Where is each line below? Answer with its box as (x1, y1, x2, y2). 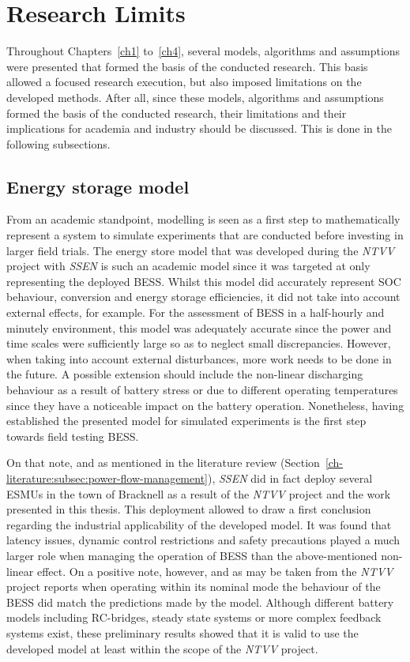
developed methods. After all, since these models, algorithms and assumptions (6, 88, 384, 105)
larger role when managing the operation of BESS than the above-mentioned (6, 547, 378, 563)
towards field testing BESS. (6, 427, 139, 444)
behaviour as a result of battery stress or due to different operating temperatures (6, 382, 398, 398)
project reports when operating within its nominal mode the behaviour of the (6, 578, 381, 595)
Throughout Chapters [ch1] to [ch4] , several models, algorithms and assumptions (6, 43, 401, 59)
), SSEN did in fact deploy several (207, 469, 373, 486)
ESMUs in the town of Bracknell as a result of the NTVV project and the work (6, 485, 391, 502)
